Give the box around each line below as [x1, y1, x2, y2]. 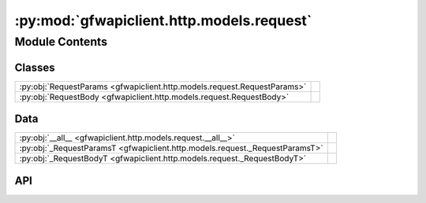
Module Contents [14, 35, 108, 49]
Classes [14, 61, 55, 74]
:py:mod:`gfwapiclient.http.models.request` [14, 12, 312, 29]
